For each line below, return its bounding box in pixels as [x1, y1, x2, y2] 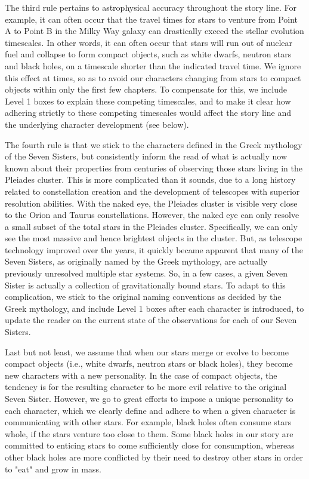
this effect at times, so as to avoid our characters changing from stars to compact [5, 71, 301, 84]
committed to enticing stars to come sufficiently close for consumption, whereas [5, 439, 295, 452]
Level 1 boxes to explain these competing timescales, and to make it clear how [5, 94, 291, 107]
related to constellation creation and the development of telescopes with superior [5, 185, 300, 197]
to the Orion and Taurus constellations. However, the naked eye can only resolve [5, 208, 299, 221]
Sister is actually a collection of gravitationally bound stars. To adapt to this [5, 278, 286, 291]
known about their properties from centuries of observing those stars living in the [5, 161, 302, 174]
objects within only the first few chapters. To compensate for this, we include [5, 83, 287, 96]
